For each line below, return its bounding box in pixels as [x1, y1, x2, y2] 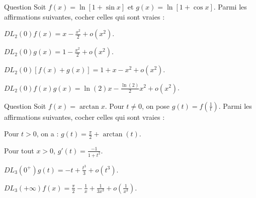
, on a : [36, 128, 59, 139]
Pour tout [4, 145, 34, 155]
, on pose [142, 100, 169, 111]
